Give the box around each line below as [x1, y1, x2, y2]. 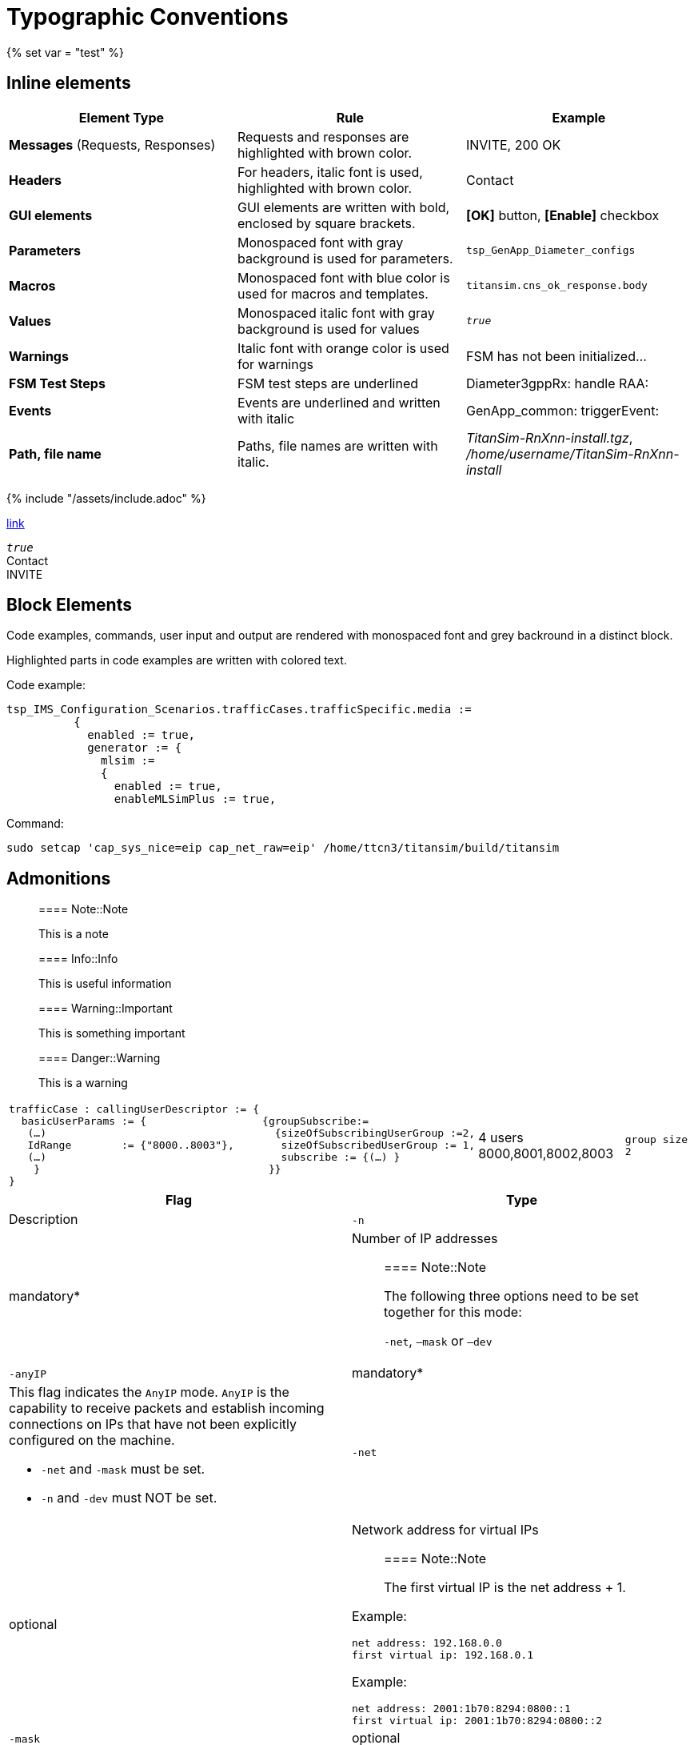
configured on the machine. [9, 1432, 175, 1449]
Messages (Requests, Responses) [9, 136, 216, 153]
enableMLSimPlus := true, [114, 792, 277, 806]
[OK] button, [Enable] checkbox [465, 207, 660, 223]
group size [624, 1133, 688, 1145]
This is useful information [38, 977, 172, 991]
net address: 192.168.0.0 [352, 1637, 502, 1650]
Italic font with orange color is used [237, 339, 449, 356]
